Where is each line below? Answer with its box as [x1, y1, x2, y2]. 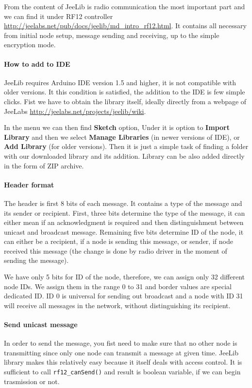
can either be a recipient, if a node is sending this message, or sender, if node [4, 236, 233, 246]
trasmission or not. [4, 376, 60, 386]
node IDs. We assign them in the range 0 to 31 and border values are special [4, 281, 232, 291]
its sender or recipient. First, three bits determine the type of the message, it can [4, 207, 245, 218]
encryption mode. [4, 39, 56, 50]
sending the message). [4, 255, 69, 265]
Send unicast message [4, 319, 78, 330]
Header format [4, 179, 54, 189]
